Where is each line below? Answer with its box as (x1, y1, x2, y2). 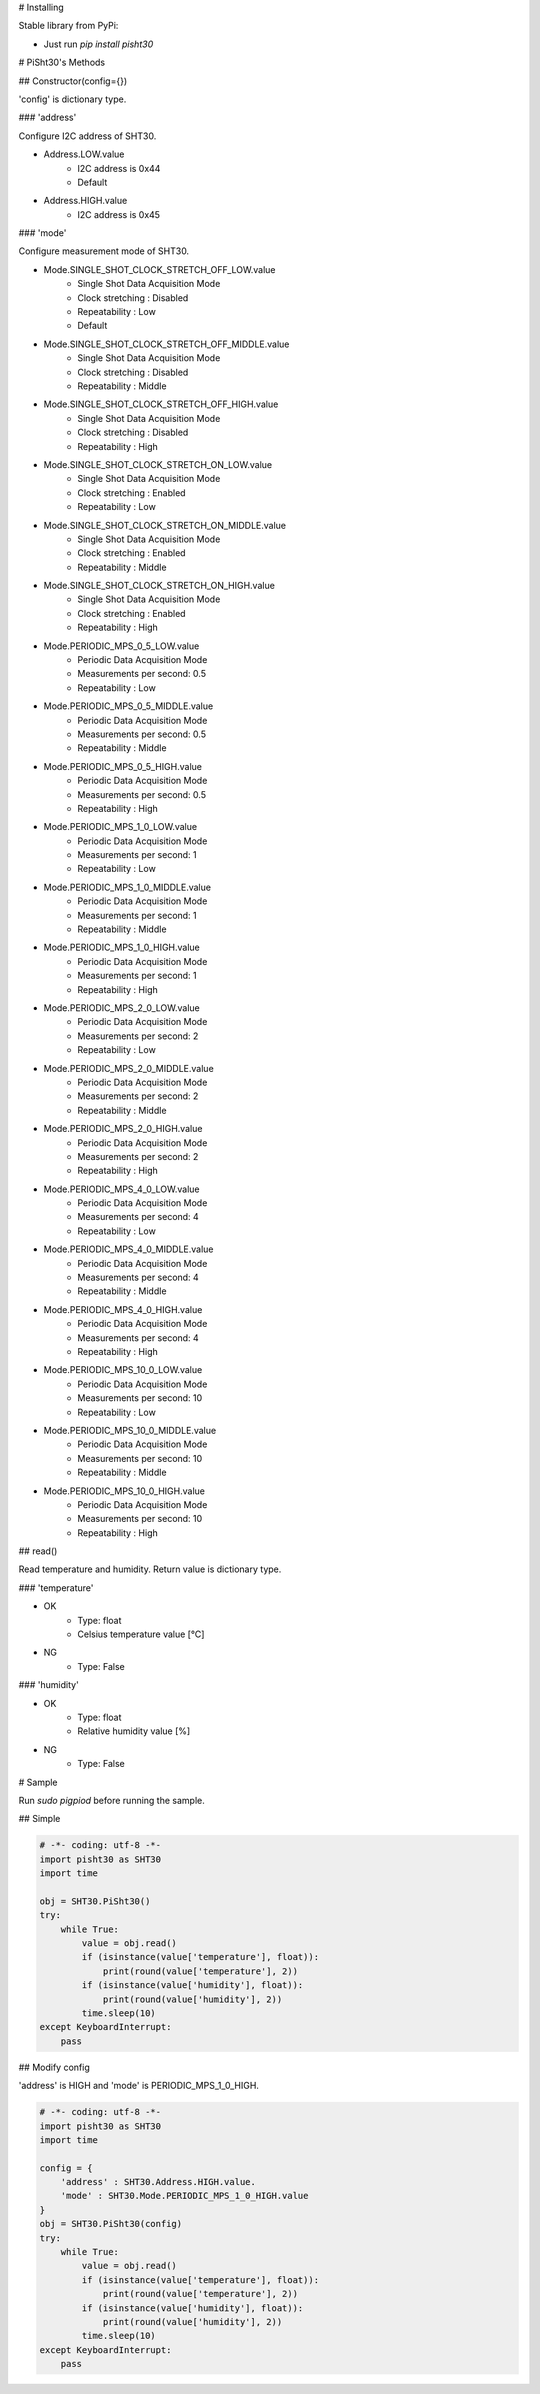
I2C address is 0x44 (77, 162, 161, 174)
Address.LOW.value (43, 148, 125, 160)
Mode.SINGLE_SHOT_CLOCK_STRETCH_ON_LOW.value (43, 458, 273, 470)
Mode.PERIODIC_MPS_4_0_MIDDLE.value (43, 1243, 214, 1255)
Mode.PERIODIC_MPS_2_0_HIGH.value (43, 1123, 203, 1135)
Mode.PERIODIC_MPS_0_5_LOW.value (43, 640, 200, 652)
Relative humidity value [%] (77, 1725, 191, 1737)
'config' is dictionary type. (18, 93, 127, 105)
